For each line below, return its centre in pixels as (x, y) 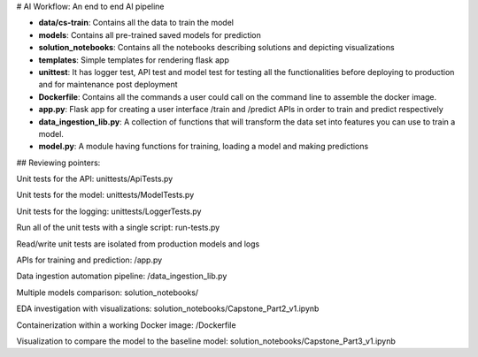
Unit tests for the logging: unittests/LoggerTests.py (109, 211)
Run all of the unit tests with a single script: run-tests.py (118, 228)
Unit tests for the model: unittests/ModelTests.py (105, 195)
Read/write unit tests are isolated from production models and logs (138, 244)
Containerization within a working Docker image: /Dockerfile (126, 325)
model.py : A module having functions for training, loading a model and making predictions (204, 147)
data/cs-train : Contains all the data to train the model (136, 23)
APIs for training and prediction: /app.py (89, 260)
